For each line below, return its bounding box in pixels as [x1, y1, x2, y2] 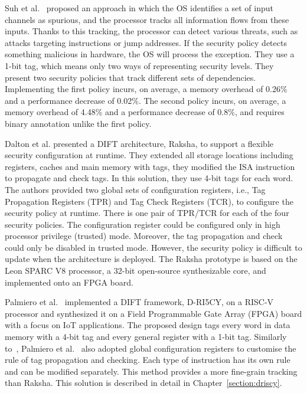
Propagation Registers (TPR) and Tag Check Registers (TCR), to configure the [5, 195, 293, 207]
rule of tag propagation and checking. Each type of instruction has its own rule [5, 353, 290, 366]
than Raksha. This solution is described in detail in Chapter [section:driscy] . [5, 376, 282, 389]
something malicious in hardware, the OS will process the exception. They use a [5, 48, 295, 60]
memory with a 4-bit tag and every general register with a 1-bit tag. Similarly [5, 330, 287, 343]
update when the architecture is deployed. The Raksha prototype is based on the [5, 253, 298, 265]
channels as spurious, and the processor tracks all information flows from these [5, 13, 289, 25]
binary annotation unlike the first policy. [5, 117, 152, 129]
